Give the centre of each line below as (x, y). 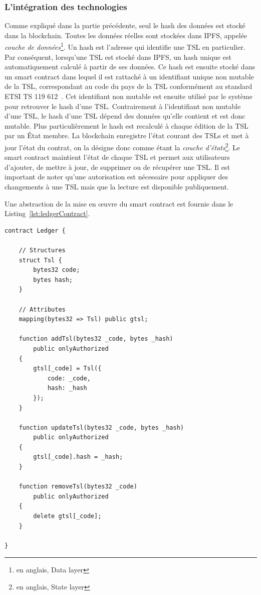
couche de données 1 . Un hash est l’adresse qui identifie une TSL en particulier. (125, 46)
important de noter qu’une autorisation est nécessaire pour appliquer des (116, 177)
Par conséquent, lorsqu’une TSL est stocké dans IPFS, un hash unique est (118, 57)
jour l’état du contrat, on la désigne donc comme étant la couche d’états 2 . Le (122, 146)
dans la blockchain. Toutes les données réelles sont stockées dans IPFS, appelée (126, 35)
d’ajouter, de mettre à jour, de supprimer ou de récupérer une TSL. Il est (117, 167)
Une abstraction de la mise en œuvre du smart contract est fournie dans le (119, 203)
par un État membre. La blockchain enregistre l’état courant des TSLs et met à (127, 135)
